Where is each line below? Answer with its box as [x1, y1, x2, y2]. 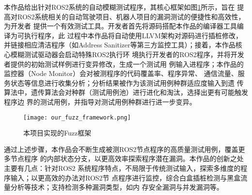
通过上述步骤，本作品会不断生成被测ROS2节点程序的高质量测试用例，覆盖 [4, 144, 238, 154]
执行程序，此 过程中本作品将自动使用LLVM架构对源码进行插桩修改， [24, 30, 242, 40]
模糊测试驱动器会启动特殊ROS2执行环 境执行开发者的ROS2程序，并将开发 [10, 49, 244, 59]
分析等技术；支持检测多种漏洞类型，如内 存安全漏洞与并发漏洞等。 [10, 182, 223, 192]
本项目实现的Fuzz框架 [23, 128, 92, 138]
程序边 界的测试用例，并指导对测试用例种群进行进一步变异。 [4, 96, 196, 106]
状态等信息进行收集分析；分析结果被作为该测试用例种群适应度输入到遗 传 [10, 77, 244, 88]
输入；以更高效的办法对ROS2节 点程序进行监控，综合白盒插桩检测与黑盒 [10, 172, 241, 182]
